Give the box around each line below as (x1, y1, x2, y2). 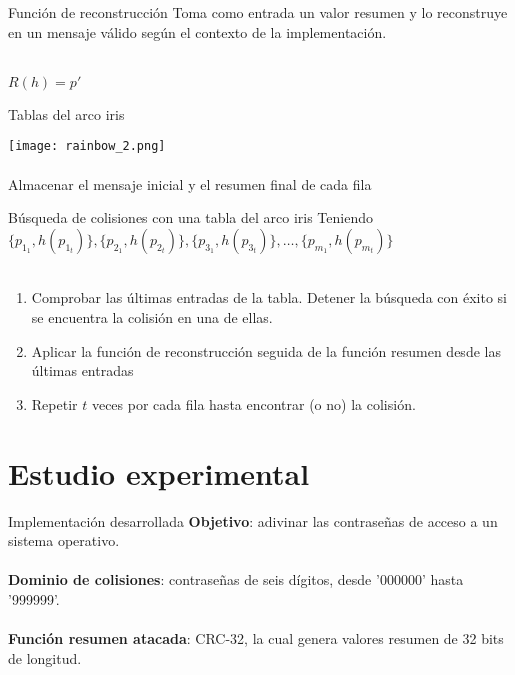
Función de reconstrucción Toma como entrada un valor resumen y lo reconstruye (8, 2, 508, 22)
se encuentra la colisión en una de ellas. (31, 307, 273, 327)
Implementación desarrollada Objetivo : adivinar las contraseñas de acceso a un (8, 510, 498, 531)
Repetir (31, 393, 78, 414)
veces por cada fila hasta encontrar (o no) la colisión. (91, 393, 416, 414)
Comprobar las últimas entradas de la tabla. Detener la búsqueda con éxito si (31, 287, 507, 308)
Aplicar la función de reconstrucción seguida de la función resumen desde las (31, 340, 501, 361)
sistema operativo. (8, 530, 120, 551)
